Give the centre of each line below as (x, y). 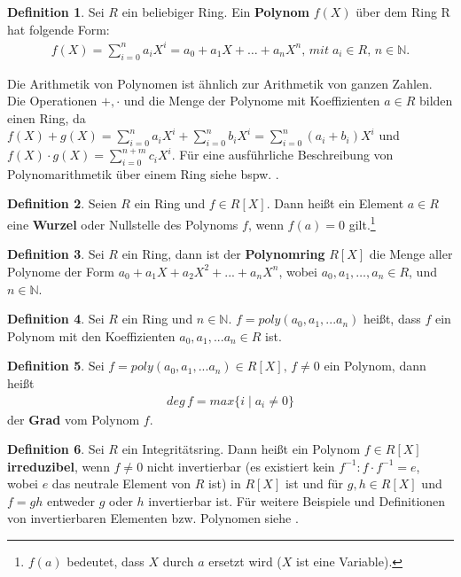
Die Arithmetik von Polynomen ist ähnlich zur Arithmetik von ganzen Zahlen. (220, 83)
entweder (71, 500)
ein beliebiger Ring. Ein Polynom (216, 12)
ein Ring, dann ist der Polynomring (223, 254)
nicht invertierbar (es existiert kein (241, 466)
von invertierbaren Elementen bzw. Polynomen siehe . (153, 518)
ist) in (225, 483)
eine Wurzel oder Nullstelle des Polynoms (123, 224)
